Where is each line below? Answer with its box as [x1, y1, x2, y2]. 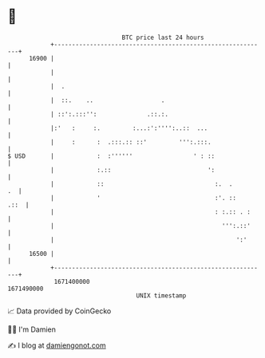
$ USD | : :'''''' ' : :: [7, 151, 216, 160]
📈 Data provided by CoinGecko [7, 306, 112, 316]
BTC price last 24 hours [121, 33, 204, 41]
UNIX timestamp [136, 291, 187, 300]
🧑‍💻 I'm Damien [7, 325, 57, 334]
